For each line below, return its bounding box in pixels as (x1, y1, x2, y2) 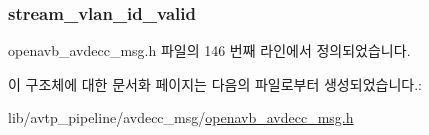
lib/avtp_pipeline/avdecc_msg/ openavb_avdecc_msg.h (8, 107, 354, 128)
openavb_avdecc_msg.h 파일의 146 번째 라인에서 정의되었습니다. (8, 40, 411, 61)
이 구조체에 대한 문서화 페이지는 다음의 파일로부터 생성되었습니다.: (8, 73, 422, 94)
